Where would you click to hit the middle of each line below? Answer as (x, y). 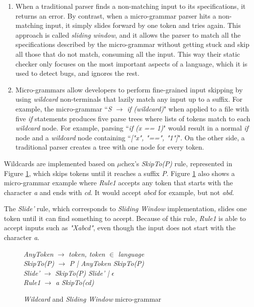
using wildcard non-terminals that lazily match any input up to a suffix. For (129, 99)
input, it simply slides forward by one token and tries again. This (143, 25)
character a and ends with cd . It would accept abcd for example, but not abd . (119, 192)
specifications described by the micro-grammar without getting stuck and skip (132, 44)
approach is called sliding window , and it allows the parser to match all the (128, 34)
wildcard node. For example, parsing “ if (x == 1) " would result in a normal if (132, 128)
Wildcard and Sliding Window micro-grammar (92, 299)
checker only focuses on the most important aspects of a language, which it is (131, 63)
